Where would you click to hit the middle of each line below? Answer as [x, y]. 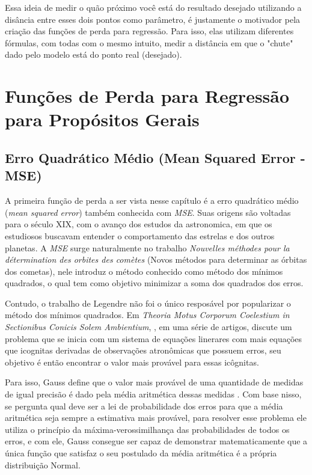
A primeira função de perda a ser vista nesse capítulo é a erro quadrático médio [152, 201]
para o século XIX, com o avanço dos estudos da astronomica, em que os [139, 224]
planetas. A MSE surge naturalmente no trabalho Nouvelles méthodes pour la [147, 247]
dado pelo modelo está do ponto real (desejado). [93, 54]
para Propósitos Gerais [102, 119]
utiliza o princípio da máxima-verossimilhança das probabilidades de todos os [147, 429]
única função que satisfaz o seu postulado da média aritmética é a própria [141, 453]
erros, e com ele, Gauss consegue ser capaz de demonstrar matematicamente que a [156, 441]
